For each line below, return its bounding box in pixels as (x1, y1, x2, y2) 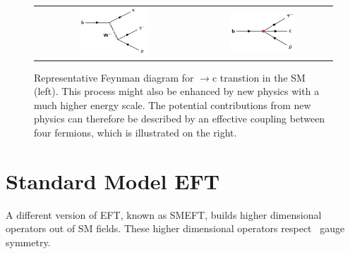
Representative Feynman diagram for (34, 70, 194, 84)
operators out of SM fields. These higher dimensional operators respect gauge (6, 221, 345, 236)
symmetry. (6, 234, 51, 249)
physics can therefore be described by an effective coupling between (34, 111, 325, 126)
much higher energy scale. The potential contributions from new (34, 97, 311, 112)
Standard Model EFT (6, 166, 220, 195)
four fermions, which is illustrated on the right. (34, 125, 237, 139)
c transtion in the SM (212, 70, 306, 84)
